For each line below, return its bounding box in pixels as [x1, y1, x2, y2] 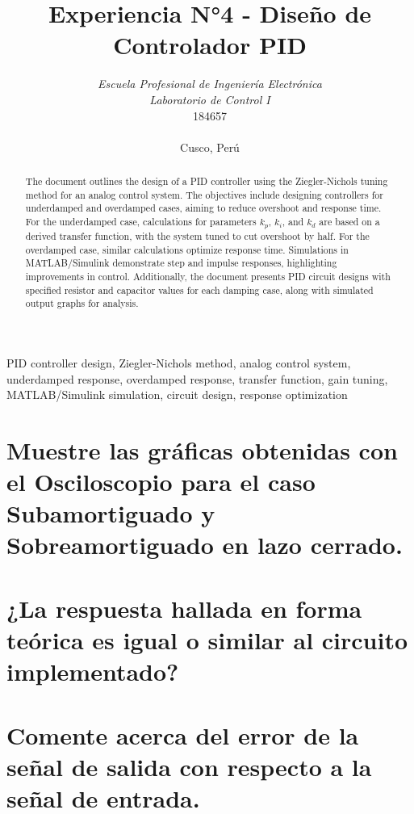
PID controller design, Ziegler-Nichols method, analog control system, [6, 354, 351, 371]
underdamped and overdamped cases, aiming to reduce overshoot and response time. [25, 201, 382, 215]
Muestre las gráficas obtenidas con [6, 433, 398, 466]
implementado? [6, 655, 179, 688]
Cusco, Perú [180, 138, 240, 155]
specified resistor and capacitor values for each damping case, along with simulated [25, 283, 374, 296]
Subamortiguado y [6, 497, 215, 530]
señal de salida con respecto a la [6, 749, 372, 783]
